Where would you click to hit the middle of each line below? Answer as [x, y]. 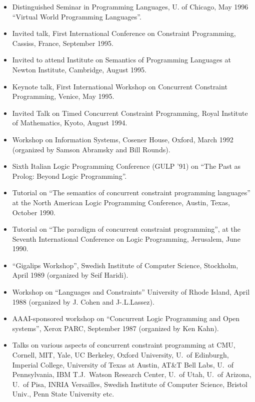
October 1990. [34, 212]
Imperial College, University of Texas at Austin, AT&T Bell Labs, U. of [123, 364]
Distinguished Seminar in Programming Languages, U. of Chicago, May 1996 [130, 6]
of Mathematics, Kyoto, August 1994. [70, 123]
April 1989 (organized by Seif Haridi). [70, 275]
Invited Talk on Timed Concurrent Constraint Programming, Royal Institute [130, 113]
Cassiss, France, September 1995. [63, 43]
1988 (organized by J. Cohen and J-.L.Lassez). [83, 301]
